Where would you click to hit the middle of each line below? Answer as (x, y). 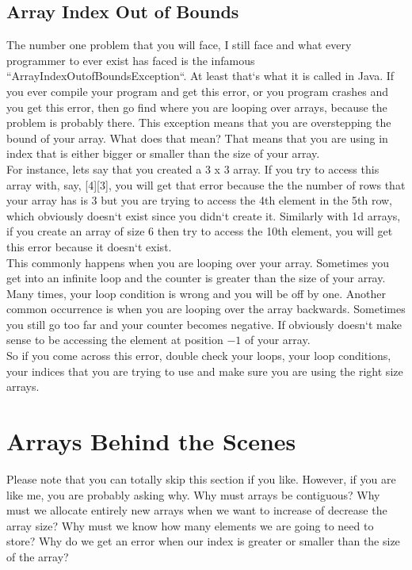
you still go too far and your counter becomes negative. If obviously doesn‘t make (204, 324)
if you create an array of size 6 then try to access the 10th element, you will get (200, 231)
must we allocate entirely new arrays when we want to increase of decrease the (197, 510)
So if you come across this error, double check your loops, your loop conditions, (199, 356)
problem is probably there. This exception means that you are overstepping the (199, 122)
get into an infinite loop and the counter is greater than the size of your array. (196, 278)
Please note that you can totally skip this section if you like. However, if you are (201, 478)
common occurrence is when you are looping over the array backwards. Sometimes (206, 309)
